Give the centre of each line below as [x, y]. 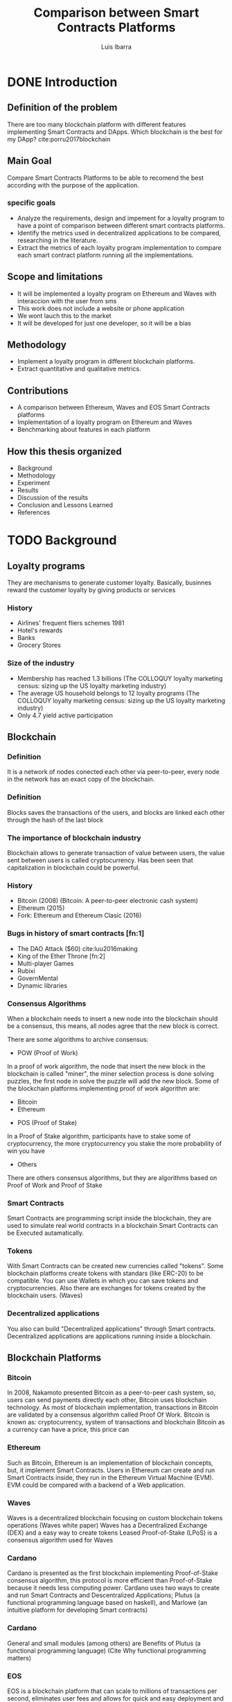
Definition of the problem [62, 108]
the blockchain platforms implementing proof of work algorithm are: [104, 1088]
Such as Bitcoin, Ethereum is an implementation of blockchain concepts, [110, 1463]
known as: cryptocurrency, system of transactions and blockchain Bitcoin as [116, 1422]
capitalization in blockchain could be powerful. [74, 867]
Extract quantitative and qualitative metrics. [79, 369]
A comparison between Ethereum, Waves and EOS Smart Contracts [113, 407]
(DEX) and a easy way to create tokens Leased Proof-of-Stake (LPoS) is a [113, 1533]
